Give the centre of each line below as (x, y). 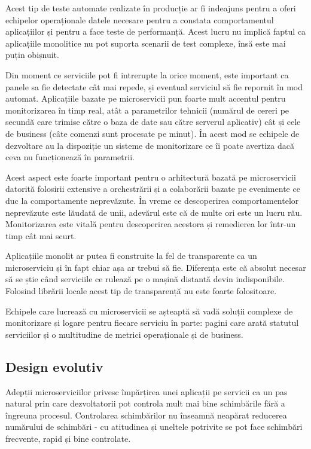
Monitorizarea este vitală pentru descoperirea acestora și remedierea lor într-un (151, 224)
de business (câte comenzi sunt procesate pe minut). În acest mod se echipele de (153, 133)
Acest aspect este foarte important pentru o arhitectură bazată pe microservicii (151, 177)
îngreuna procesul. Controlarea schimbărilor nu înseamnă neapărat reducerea (146, 415)
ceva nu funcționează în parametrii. (70, 157)
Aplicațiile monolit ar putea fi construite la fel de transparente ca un (131, 256)
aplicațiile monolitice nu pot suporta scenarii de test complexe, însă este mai (146, 43)
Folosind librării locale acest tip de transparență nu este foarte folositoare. (141, 291)
